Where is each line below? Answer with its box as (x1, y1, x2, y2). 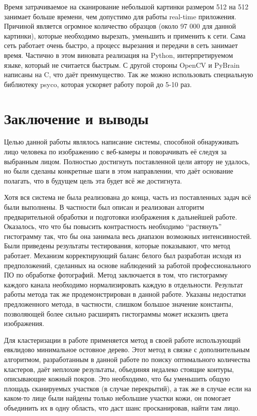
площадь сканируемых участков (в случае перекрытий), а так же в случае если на (4, 383, 252, 393)
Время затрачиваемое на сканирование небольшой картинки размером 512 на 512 (4, 1, 249, 11)
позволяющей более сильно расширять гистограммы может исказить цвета (4, 308, 228, 319)
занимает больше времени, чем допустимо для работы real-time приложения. (4, 11, 237, 21)
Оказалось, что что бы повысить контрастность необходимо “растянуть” (4, 221, 222, 231)
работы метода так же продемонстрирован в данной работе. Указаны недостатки (4, 289, 246, 299)
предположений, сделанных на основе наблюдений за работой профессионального (4, 260, 251, 270)
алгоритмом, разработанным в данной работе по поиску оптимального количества (4, 354, 251, 364)
